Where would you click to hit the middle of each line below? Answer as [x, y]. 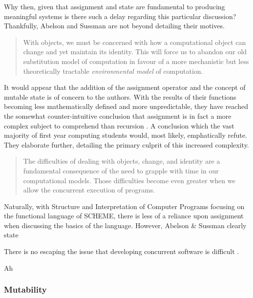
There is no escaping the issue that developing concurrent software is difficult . [122, 251]
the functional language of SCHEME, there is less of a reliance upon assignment [124, 216]
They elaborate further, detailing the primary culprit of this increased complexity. [126, 144]
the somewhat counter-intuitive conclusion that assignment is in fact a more [118, 116]
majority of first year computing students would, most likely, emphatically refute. [126, 135]
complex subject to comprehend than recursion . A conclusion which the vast [119, 125]
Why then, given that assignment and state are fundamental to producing [115, 6]
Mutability [25, 289]
